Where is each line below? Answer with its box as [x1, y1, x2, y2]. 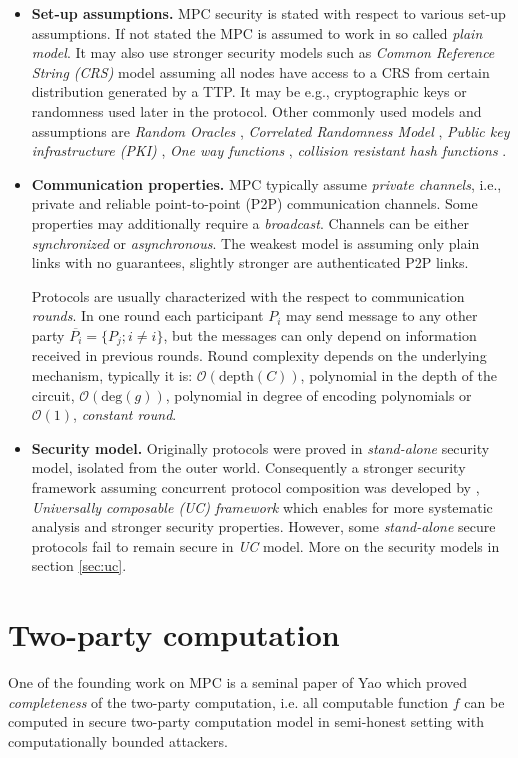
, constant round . [73, 404, 177, 425]
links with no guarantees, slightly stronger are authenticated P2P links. [31, 252, 469, 273]
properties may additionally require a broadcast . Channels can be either [31, 212, 469, 233]
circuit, [31, 384, 75, 405]
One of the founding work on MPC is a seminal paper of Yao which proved [8, 672, 467, 693]
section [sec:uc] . [31, 555, 127, 576]
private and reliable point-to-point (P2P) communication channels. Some [31, 193, 478, 214]
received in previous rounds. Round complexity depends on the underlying [31, 345, 487, 366]
